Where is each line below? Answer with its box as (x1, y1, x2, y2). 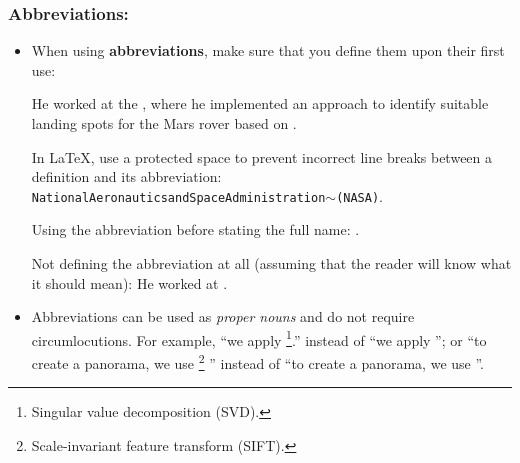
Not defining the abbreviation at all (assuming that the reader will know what (31, 253, 512, 274)
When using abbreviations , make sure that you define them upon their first (31, 40, 505, 61)
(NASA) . (336, 185, 383, 206)
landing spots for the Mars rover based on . (31, 113, 297, 133)
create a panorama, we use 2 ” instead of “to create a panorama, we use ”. (31, 350, 484, 373)
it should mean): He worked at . (31, 272, 228, 293)
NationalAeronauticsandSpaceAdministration (31, 190, 326, 205)
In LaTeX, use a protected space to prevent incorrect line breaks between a (31, 146, 493, 167)
